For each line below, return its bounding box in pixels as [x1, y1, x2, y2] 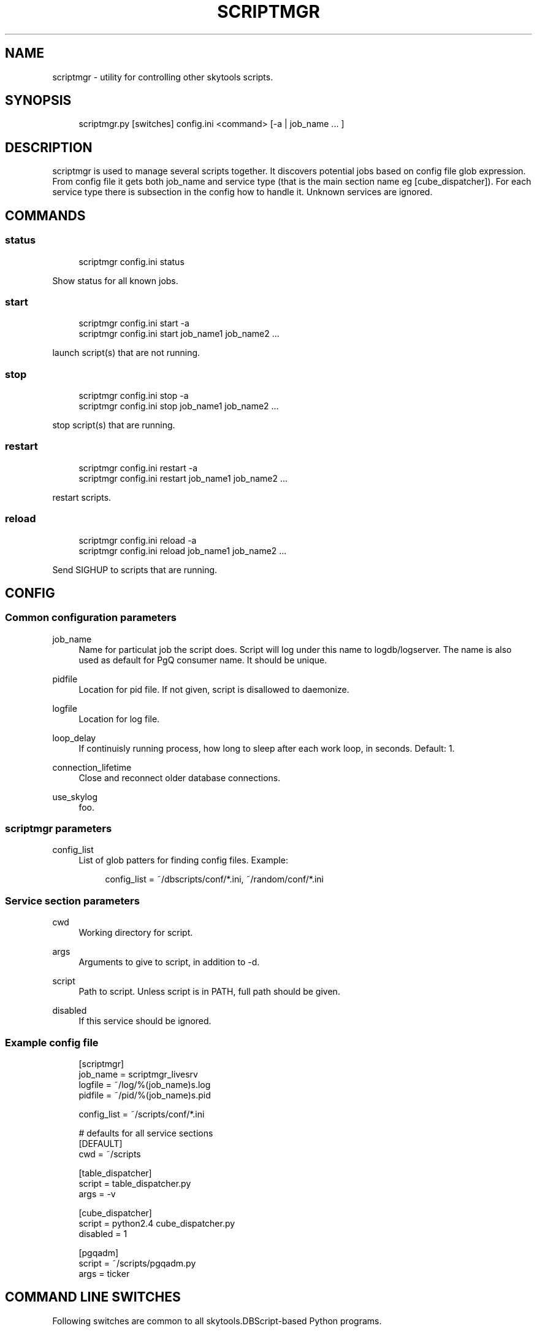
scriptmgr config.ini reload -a [78, 534, 197, 546]
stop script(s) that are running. [52, 420, 175, 430]
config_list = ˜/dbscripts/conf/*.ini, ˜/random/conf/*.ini [105, 874, 324, 885]
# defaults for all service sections [78, 1127, 213, 1138]
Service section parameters [5, 894, 140, 907]
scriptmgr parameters [5, 822, 112, 835]
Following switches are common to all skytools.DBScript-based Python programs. [52, 1315, 382, 1326]
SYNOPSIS [5, 93, 72, 109]
